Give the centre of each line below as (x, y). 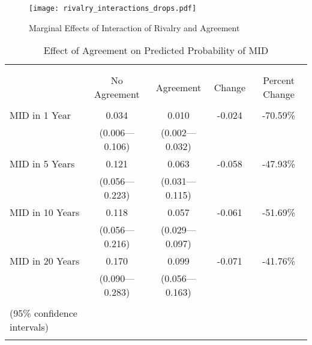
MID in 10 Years (45, 212)
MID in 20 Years (45, 261)
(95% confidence (43, 313)
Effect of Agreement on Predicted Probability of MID (156, 50)
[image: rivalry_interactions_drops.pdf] (113, 8)
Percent (279, 80)
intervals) (29, 327)
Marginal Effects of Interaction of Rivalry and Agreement (134, 27)
